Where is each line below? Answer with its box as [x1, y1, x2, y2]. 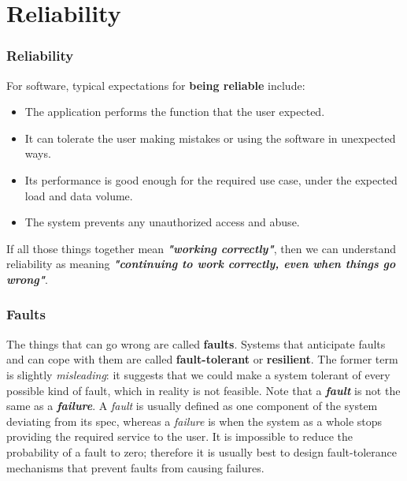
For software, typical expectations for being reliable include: [6, 76, 305, 93]
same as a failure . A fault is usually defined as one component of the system [6, 397, 378, 414]
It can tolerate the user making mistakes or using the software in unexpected [24, 129, 396, 146]
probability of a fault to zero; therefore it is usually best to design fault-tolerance [6, 443, 397, 460]
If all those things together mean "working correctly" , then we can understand [6, 240, 396, 256]
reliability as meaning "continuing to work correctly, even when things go [6, 255, 396, 272]
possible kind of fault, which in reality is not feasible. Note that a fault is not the [6, 382, 401, 398]
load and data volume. [24, 187, 133, 203]
